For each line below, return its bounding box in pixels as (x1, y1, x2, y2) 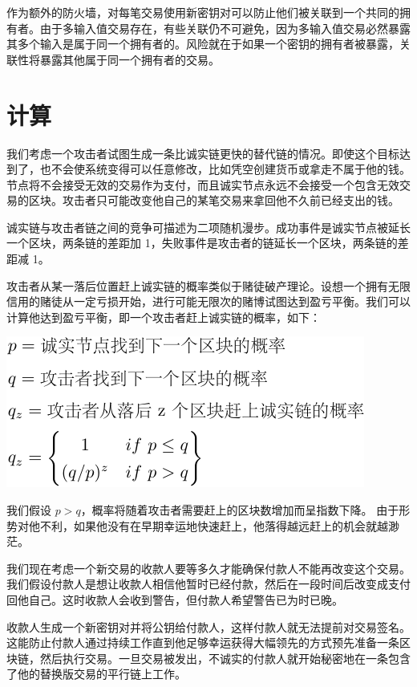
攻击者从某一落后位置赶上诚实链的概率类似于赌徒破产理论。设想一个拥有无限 (6, 277, 411, 294)
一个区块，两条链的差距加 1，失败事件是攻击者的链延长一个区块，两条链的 (6, 234, 398, 251)
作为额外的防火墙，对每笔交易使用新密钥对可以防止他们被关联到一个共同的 (6, 4, 399, 20)
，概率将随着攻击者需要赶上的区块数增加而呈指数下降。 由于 (80, 502, 399, 518)
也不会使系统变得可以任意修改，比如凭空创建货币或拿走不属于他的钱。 (39, 161, 411, 177)
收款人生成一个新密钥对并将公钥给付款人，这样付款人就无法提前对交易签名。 (6, 618, 411, 635)
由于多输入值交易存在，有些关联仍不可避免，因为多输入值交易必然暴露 (39, 19, 411, 36)
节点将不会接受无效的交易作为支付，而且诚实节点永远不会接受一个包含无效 (6, 176, 399, 193)
